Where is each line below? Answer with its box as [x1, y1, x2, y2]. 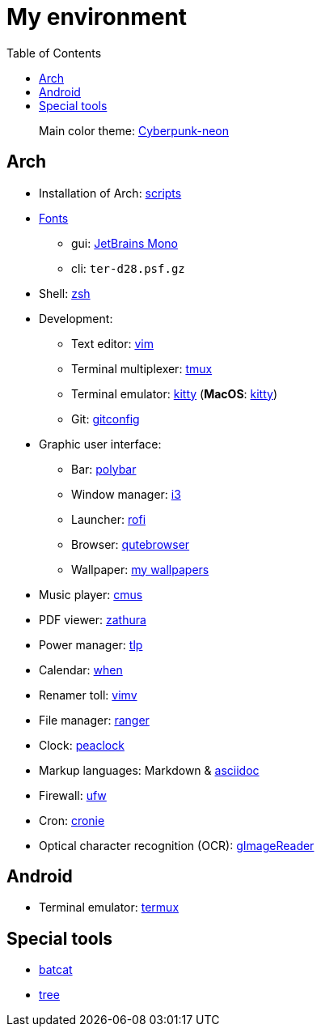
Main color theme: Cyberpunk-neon [39, 123, 230, 138]
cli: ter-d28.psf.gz [71, 261, 185, 275]
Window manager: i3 [71, 487, 181, 501]
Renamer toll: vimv [39, 687, 137, 702]
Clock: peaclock [39, 738, 125, 752]
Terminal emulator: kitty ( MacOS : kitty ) [71, 386, 278, 401]
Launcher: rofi [71, 512, 146, 526]
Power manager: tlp [39, 637, 143, 652]
